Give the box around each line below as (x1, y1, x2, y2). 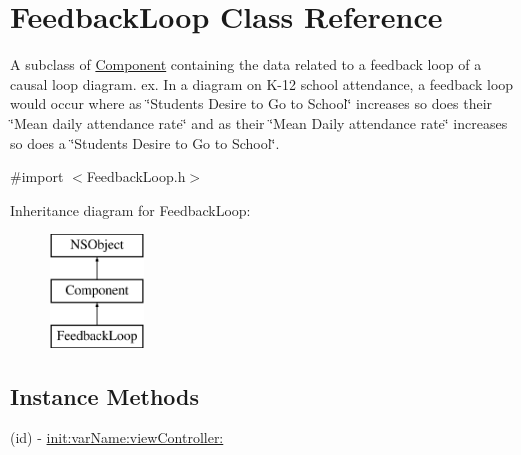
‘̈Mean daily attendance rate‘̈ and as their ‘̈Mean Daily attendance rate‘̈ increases (10, 112, 508, 133)
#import (10, 166, 64, 187)
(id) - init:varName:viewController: (10, 427, 224, 448)
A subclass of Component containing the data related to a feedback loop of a (10, 54, 482, 75)
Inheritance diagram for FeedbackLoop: (10, 199, 251, 220)
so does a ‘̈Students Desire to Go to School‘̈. (10, 132, 280, 153)
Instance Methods (10, 380, 199, 411)
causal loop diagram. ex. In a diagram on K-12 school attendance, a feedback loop (10, 73, 514, 94)
